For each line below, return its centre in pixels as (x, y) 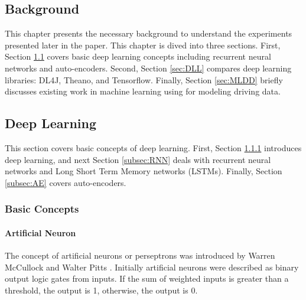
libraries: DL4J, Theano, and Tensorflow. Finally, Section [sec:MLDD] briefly (144, 79)
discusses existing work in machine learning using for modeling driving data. (143, 91)
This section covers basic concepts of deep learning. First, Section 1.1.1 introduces (153, 147)
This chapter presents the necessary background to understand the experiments (149, 33)
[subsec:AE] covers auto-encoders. (66, 182)
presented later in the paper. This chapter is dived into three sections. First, (143, 45)
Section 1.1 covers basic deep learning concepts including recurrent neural (138, 56)
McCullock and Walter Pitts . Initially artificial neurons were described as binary (152, 267)
